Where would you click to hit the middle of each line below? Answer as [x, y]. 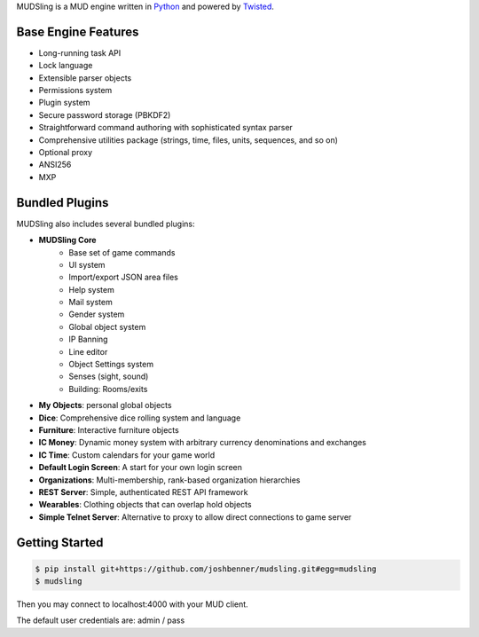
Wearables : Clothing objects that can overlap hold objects [145, 505]
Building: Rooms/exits [108, 389]
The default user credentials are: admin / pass [101, 620]
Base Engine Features [78, 31]
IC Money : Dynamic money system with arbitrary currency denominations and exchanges [203, 443]
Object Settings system [111, 365]
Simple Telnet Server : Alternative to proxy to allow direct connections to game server [195, 517]
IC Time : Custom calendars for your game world [127, 455]
